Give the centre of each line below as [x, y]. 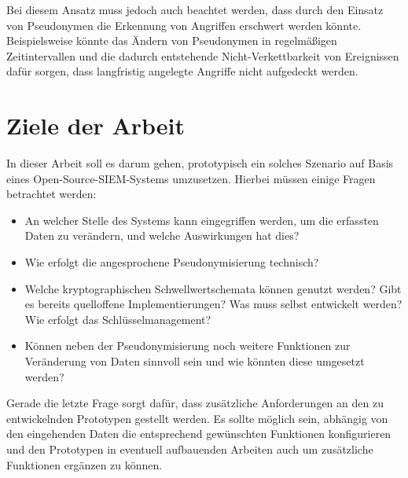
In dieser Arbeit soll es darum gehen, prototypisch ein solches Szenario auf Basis [200, 163]
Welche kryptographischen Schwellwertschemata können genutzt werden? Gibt [213, 288]
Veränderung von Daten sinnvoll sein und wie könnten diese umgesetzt [195, 361]
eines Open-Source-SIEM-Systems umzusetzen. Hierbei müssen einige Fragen [191, 178]
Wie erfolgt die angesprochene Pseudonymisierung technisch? [172, 262]
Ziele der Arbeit [96, 125]
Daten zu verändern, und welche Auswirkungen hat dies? [162, 235]
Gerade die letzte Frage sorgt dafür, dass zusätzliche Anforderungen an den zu [195, 403]
